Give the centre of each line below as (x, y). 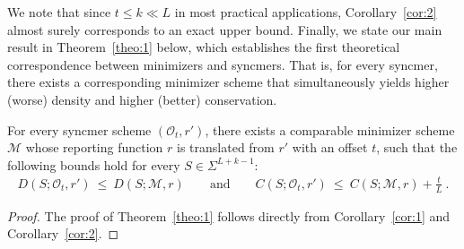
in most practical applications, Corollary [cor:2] (306, 12)
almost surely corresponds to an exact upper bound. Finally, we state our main (225, 29)
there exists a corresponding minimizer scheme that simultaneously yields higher (228, 82)
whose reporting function (94, 147)
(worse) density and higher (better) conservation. (142, 99)
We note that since (59, 12)
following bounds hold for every (94, 164)
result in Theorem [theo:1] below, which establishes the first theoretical (204, 47)
